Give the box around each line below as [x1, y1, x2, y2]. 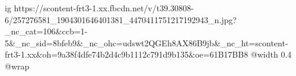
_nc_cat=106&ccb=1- [5, 25, 88, 37]
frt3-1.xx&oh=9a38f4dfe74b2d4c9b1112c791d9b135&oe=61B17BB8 [5, 48, 249, 61]
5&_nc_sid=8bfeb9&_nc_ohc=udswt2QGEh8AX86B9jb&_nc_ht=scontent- [5, 36, 288, 49]
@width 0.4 [250, 48, 292, 61]
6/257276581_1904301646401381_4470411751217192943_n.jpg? [5, 13, 237, 26]
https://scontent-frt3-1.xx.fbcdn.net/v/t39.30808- [14, 2, 194, 14]
